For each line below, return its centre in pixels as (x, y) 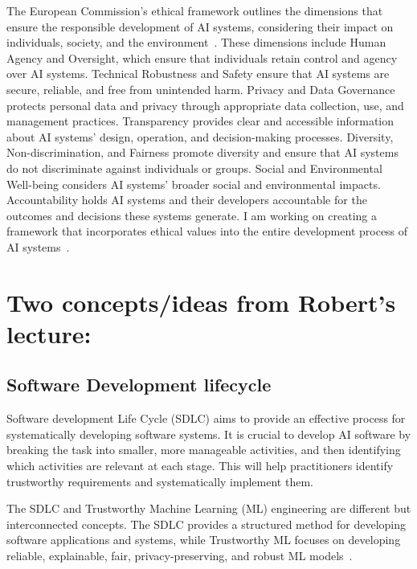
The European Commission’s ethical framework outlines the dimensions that (195, 10)
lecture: (49, 333)
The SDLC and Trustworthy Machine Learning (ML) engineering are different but (209, 508)
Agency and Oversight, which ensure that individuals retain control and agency (202, 57)
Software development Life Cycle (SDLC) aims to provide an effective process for (206, 418)
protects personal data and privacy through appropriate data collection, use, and (205, 105)
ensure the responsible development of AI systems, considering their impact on (200, 26)
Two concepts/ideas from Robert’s (201, 302)
